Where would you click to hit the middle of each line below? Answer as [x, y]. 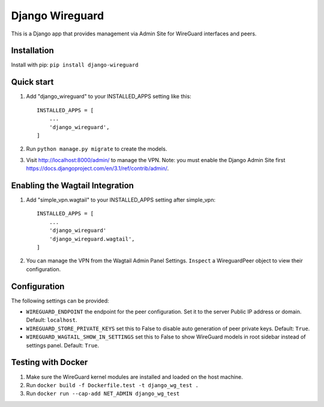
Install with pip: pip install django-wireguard [75, 65]
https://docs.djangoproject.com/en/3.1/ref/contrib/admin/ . [97, 169]
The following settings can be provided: [60, 301]
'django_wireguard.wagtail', [92, 239]
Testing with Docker [49, 362]
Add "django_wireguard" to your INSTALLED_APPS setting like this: [109, 97]
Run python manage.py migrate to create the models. [97, 149]
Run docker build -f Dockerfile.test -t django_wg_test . [112, 385]
